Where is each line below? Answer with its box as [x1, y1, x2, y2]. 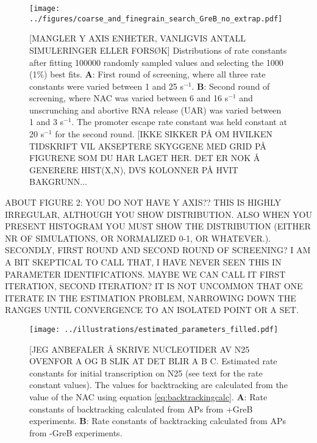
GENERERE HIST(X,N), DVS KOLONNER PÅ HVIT [29, 163, 238, 176]
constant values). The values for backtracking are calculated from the [29, 378, 288, 391]
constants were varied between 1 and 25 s [29, 79, 184, 92]
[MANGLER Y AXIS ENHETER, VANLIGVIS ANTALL [29, 32, 246, 45]
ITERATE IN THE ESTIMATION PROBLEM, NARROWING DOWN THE [5, 291, 296, 304]
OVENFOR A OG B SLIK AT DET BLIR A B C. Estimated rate [29, 355, 277, 367]
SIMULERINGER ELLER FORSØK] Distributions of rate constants [29, 43, 287, 56]
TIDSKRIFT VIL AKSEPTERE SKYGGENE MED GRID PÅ [29, 139, 266, 152]
